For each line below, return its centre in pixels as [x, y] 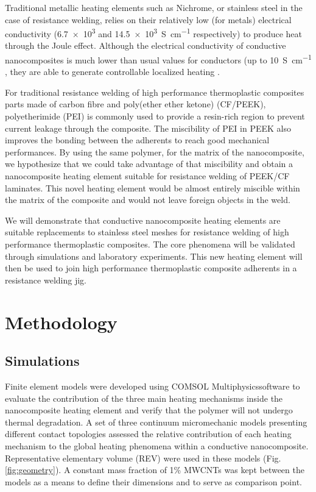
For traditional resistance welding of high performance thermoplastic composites [155, 92]
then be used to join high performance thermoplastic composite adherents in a [151, 268]
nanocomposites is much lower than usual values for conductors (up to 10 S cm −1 [158, 59]
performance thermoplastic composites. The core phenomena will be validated [150, 244]
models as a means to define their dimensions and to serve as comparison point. [153, 481]
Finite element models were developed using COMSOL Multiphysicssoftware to [153, 386]
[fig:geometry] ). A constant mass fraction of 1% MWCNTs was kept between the [155, 470]
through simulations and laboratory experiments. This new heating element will [154, 256]
